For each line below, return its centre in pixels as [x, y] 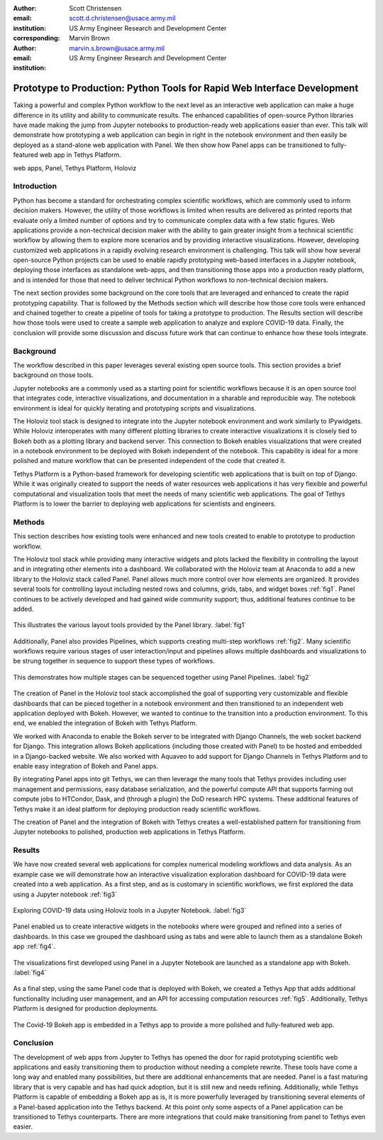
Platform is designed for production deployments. [86, 1009]
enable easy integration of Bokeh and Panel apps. [86, 766]
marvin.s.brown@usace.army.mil [117, 48]
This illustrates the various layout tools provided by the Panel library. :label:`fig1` [130, 625]
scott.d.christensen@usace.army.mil [122, 18]
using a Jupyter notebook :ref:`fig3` [65, 894]
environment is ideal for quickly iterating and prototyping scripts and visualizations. [135, 408]
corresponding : [37, 38]
